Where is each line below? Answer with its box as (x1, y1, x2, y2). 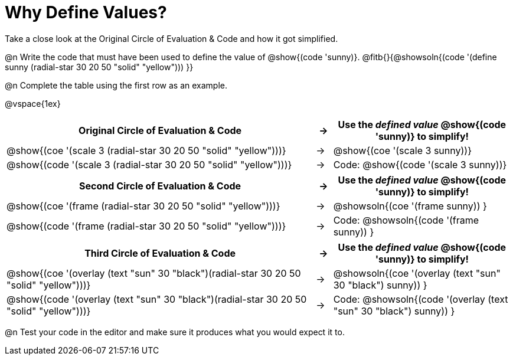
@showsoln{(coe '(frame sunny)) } (333, 199, 487, 212)
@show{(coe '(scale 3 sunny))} (333, 144, 472, 156)
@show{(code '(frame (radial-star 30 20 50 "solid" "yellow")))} (6, 220, 286, 232)
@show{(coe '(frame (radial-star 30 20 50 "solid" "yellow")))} (6, 199, 280, 212)
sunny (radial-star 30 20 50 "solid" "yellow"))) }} (5, 61, 194, 72)
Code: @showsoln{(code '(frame (333, 214, 479, 226)
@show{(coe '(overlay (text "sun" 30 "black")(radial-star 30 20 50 (6, 267, 301, 279)
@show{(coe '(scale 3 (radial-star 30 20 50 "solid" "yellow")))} (6, 144, 286, 156)
